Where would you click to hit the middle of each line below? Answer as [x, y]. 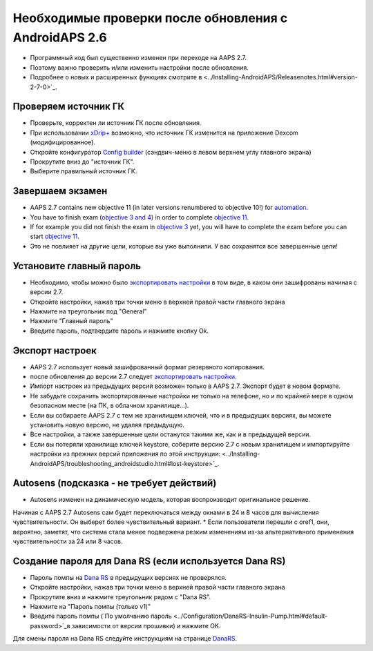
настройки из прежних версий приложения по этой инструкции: [125, 454]
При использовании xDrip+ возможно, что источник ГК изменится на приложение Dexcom [164, 133]
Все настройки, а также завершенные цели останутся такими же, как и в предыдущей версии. [171, 434]
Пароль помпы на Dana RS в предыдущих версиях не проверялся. [128, 577]
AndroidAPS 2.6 [60, 37]
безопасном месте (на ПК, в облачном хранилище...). [109, 406]
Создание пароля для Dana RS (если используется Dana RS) [149, 561]
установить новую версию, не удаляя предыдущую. [107, 425]
